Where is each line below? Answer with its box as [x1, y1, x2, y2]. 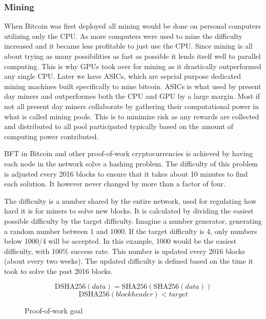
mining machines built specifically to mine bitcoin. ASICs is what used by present [4, 80, 261, 91]
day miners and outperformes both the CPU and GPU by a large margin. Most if [4, 91, 260, 101]
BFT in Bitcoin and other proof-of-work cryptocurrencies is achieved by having [4, 148, 253, 159]
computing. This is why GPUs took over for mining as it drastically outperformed [4, 60, 261, 71]
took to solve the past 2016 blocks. [4, 265, 113, 276]
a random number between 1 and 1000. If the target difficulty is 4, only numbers [4, 225, 257, 236]
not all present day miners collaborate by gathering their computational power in [4, 100, 259, 111]
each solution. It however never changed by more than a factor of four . [4, 178, 226, 189]
